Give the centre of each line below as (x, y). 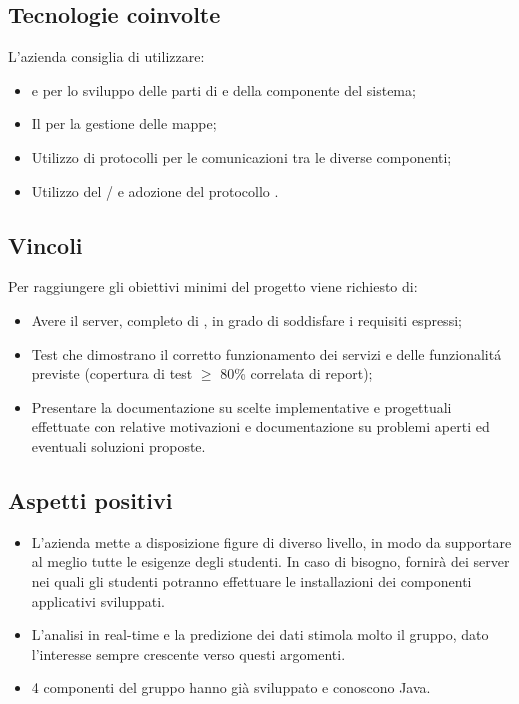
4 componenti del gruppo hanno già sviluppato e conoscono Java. (231, 687)
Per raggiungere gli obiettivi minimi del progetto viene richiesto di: (213, 286)
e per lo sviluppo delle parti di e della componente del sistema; (223, 89)
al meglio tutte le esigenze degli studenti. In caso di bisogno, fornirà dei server (270, 561)
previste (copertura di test (112, 373)
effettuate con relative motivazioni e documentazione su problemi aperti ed (260, 426)
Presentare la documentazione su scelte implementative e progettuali (241, 406)
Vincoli (45, 244)
